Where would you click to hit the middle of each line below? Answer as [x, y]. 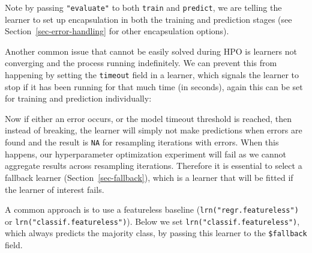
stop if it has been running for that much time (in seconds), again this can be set [154, 86]
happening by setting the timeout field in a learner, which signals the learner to [152, 75]
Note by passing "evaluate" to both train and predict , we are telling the [143, 7]
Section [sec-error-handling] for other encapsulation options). [117, 31]
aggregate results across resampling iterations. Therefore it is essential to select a [154, 166]
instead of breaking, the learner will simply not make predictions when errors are [154, 130]
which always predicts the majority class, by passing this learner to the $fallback [156, 233]
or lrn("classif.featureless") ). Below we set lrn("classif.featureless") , [152, 221]
